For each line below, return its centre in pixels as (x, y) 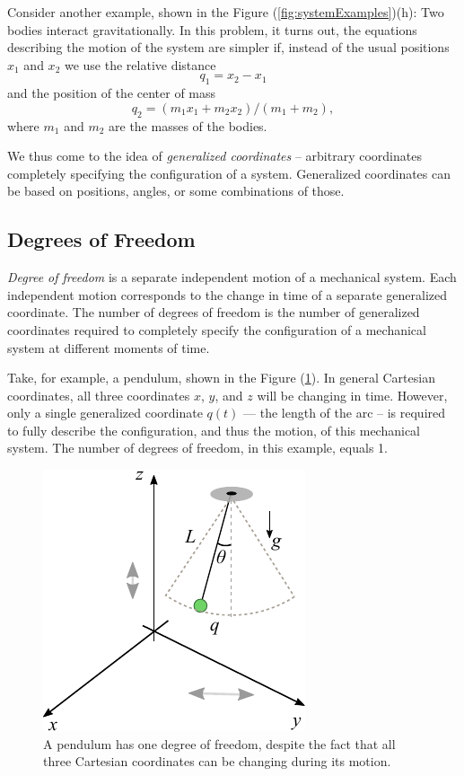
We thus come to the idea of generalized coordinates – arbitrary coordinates (214, 156)
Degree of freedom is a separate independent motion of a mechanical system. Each (232, 277)
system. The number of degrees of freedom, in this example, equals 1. (197, 448)
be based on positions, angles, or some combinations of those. (176, 191)
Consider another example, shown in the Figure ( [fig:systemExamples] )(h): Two (226, 12)
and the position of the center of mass (112, 93)
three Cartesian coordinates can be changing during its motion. (217, 761)
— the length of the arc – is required (345, 413)
